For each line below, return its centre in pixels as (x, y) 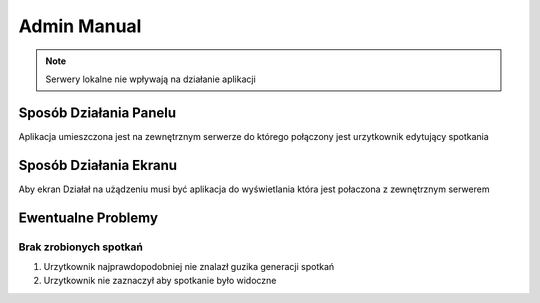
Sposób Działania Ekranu (98, 165)
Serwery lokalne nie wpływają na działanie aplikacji (151, 79)
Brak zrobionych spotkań (81, 247)
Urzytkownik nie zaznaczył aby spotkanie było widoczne (160, 281)
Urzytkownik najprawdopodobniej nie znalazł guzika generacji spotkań (189, 266)
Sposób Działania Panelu (97, 112)
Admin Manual (80, 26)
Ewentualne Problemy (88, 217)
